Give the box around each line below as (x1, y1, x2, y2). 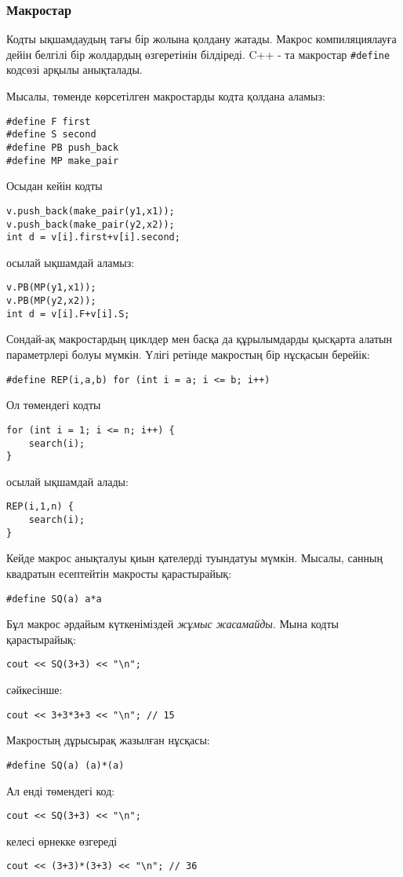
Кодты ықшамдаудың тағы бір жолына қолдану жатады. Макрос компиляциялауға (6, 31, 397, 47)
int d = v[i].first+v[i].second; (6, 232, 180, 243)
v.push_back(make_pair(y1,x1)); (6, 205, 175, 217)
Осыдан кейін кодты (6, 177, 103, 194)
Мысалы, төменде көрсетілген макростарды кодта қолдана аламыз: (6, 88, 325, 104)
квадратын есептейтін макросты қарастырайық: (6, 565, 232, 581)
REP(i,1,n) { (6, 501, 74, 513)
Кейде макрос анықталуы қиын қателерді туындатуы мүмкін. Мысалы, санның (6, 550, 383, 566)
